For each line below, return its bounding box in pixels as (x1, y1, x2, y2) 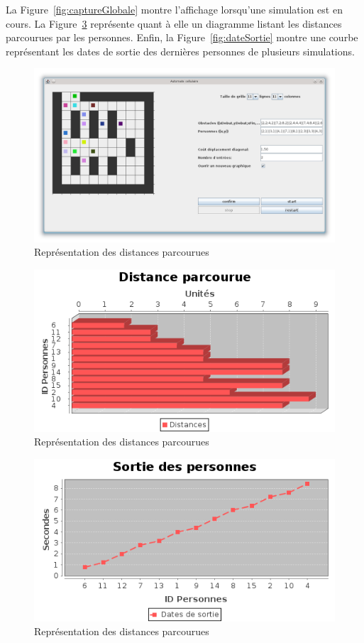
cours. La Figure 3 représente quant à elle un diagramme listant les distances (6, 16, 342, 31)
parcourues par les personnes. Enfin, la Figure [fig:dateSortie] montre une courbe (6, 30, 358, 45)
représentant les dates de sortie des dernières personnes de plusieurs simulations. (6, 43, 355, 58)
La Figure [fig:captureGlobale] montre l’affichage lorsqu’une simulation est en (6, 2, 343, 16)
